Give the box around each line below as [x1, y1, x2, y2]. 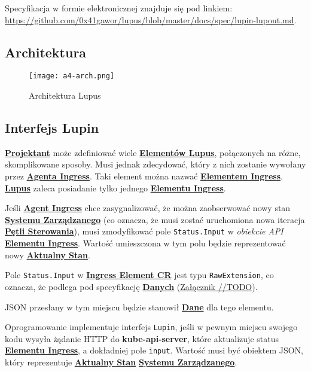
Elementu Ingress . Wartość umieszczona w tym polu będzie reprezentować [5, 237, 286, 249]
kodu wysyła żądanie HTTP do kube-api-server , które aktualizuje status [5, 332, 279, 344]
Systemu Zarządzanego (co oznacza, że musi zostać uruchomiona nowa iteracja [5, 213, 305, 225]
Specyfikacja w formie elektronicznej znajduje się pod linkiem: [5, 2, 233, 14]
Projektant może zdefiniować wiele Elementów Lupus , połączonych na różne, [5, 146, 301, 158]
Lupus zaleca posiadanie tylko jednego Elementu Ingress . [5, 181, 226, 194]
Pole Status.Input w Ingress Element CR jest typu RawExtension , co [5, 269, 274, 281]
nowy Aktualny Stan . [5, 248, 90, 261]
